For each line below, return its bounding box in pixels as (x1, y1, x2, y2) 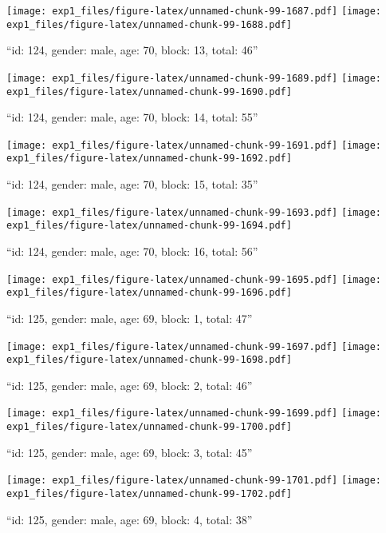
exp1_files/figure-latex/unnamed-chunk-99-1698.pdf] (6, 354, 292, 366)
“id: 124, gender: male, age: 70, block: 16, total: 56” (6, 243, 258, 260)
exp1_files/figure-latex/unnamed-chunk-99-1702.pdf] (6, 488, 292, 499)
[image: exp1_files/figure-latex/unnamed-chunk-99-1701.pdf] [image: (6, 475, 382, 487)
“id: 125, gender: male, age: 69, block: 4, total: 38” (6, 511, 253, 527)
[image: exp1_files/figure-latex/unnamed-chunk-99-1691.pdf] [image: (6, 139, 382, 151)
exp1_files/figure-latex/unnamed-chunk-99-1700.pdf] (6, 421, 292, 433)
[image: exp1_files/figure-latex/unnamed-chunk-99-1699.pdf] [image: (6, 408, 382, 420)
